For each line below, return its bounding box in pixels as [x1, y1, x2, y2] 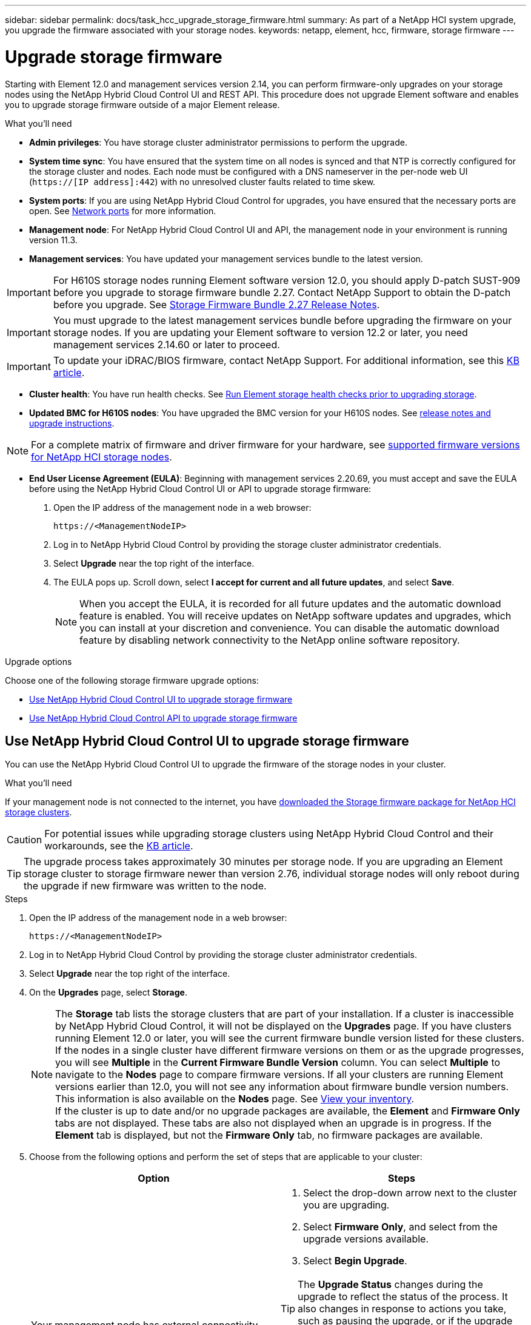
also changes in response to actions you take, [298, 1303, 507, 1315]
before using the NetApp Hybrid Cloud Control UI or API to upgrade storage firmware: [29, 483, 372, 494]
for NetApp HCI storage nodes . [31, 450, 172, 463]
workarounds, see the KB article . [44, 840, 193, 852]
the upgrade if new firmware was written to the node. [24, 880, 267, 892]
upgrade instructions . [29, 417, 115, 428]
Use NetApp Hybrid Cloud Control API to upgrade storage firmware [29, 712, 298, 723]
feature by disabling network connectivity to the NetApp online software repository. [79, 633, 460, 646]
